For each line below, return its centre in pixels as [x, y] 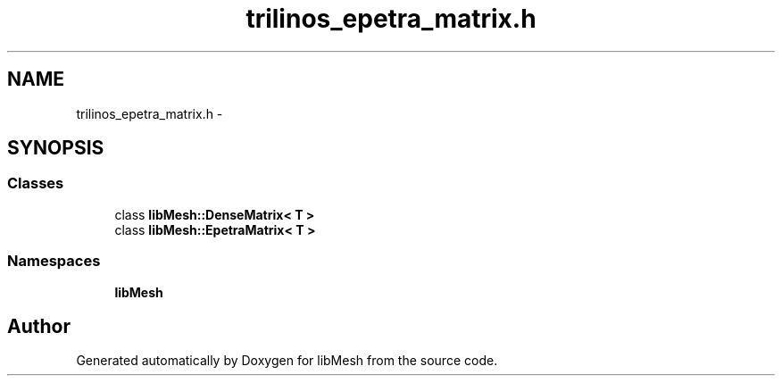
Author [39, 326]
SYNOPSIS [56, 148]
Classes [36, 183]
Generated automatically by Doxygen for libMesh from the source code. [287, 361]
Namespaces [54, 261]
